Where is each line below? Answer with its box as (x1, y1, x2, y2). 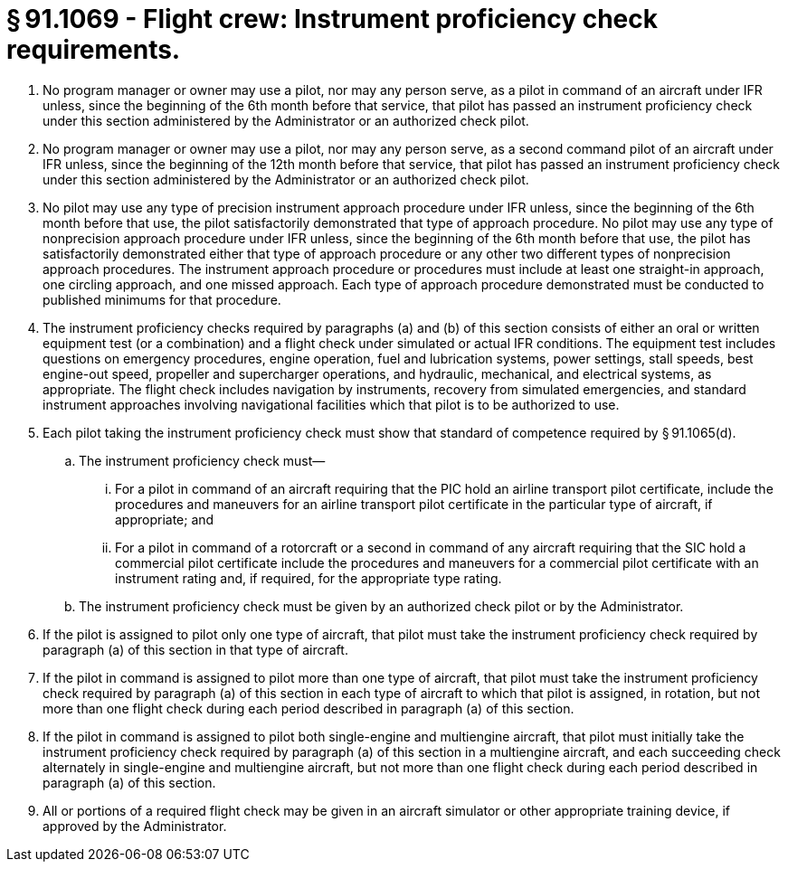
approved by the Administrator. (43, 817, 227, 834)
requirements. (6, 34, 181, 65)
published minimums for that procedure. (43, 291, 281, 307)
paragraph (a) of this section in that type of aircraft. (43, 641, 348, 657)
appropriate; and (115, 511, 214, 527)
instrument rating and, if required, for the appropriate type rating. (115, 570, 502, 586)
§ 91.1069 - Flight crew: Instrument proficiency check (6, 4, 659, 34)
